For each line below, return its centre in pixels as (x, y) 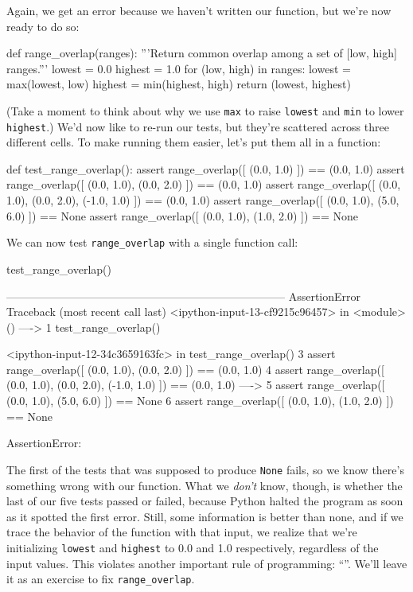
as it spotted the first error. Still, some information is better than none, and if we (205, 516)
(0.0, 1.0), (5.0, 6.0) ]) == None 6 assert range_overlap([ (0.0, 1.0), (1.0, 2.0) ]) (200, 401)
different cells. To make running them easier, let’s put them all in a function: (194, 142)
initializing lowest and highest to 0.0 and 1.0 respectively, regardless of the (193, 547)
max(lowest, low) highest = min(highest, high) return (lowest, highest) (179, 84)
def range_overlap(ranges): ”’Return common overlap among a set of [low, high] (202, 53)
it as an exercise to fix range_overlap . (101, 579)
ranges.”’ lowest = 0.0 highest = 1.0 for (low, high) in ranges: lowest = (179, 68)
